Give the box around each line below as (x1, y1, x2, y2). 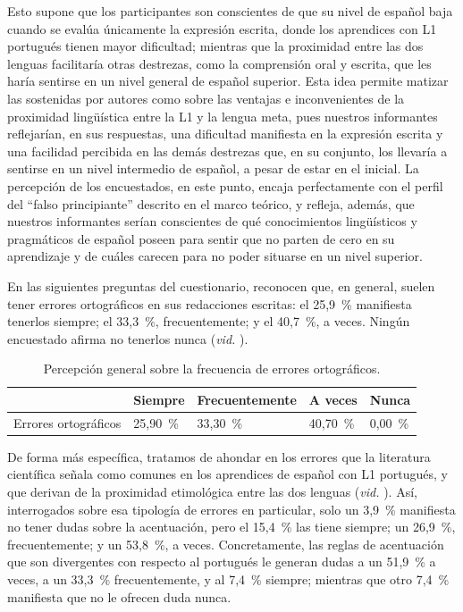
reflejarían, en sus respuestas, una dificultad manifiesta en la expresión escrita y (7, 124, 443, 143)
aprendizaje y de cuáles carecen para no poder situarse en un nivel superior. (7, 247, 423, 265)
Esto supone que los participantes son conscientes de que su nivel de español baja (7, 2, 453, 20)
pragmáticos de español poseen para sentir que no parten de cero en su (7, 229, 395, 247)
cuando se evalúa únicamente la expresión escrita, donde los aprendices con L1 (7, 19, 437, 38)
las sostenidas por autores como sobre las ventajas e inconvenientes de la (7, 88, 405, 107)
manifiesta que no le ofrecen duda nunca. (7, 587, 231, 606)
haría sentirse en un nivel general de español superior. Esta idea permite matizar (7, 71, 449, 90)
